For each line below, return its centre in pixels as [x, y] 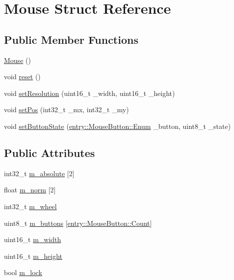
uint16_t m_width [33, 239]
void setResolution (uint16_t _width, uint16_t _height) [90, 93]
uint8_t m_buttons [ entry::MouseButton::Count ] [78, 223]
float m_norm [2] [30, 190]
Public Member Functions [71, 39]
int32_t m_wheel [30, 206]
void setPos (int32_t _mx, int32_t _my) [66, 109]
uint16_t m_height [33, 256]
